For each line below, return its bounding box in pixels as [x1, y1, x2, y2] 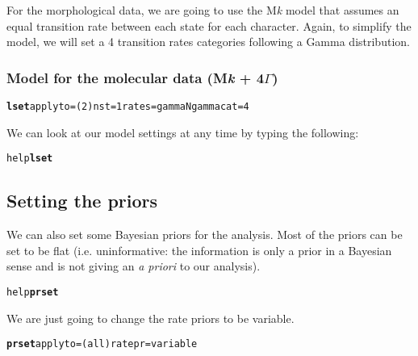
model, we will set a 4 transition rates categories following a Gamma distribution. [6, 33, 410, 50]
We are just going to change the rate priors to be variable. [6, 309, 295, 326]
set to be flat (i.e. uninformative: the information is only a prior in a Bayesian [6, 241, 392, 258]
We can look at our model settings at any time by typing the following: [6, 124, 359, 140]
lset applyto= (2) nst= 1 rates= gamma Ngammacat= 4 [6, 101, 249, 112]
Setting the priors [6, 188, 158, 213]
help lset [6, 153, 53, 165]
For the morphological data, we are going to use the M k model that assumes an [6, 2, 399, 18]
